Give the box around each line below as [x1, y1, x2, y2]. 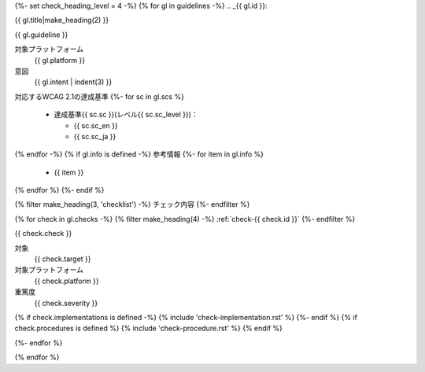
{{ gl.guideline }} [14, 30, 68, 39]
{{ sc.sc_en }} [73, 120, 118, 130]
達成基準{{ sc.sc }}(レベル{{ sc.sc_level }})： [54, 110, 198, 120]
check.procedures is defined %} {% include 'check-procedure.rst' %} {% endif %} [14, 323, 283, 333]
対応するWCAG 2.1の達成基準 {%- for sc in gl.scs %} [14, 91, 185, 101]
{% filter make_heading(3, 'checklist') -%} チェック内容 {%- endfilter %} [14, 200, 250, 209]
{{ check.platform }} [34, 276, 99, 285]
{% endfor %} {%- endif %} [14, 186, 105, 195]
